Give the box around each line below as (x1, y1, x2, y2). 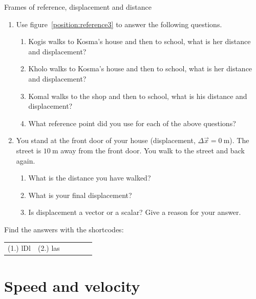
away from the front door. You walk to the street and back (60, 145, 245, 155)
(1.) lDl (8, 243, 31, 253)
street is (16, 145, 41, 155)
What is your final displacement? (28, 189, 132, 200)
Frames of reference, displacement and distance (4, 2, 152, 12)
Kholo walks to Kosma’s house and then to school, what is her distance (28, 63, 252, 74)
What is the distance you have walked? (28, 172, 151, 183)
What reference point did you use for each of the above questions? (28, 117, 236, 128)
